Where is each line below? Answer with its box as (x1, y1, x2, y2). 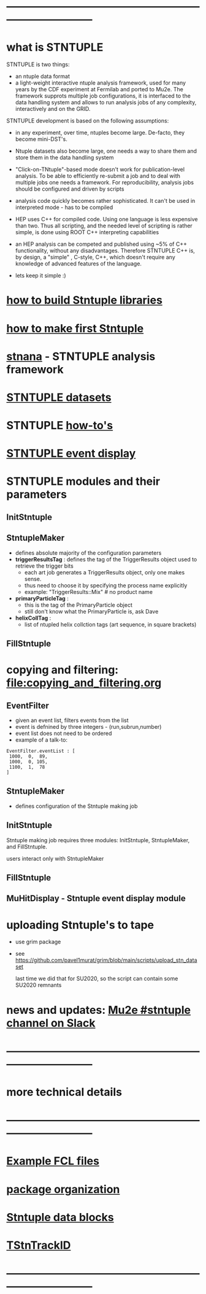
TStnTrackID (6, 1238, 71, 1252)
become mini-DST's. (15, 135, 67, 143)
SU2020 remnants (15, 981, 62, 989)
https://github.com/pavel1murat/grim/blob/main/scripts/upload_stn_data (15, 956, 197, 964)
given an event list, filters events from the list (15, 717, 129, 724)
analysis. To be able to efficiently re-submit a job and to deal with (15, 172, 181, 180)
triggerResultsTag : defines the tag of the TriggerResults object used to (15, 555, 197, 563)
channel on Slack (6, 1016, 96, 1030)
